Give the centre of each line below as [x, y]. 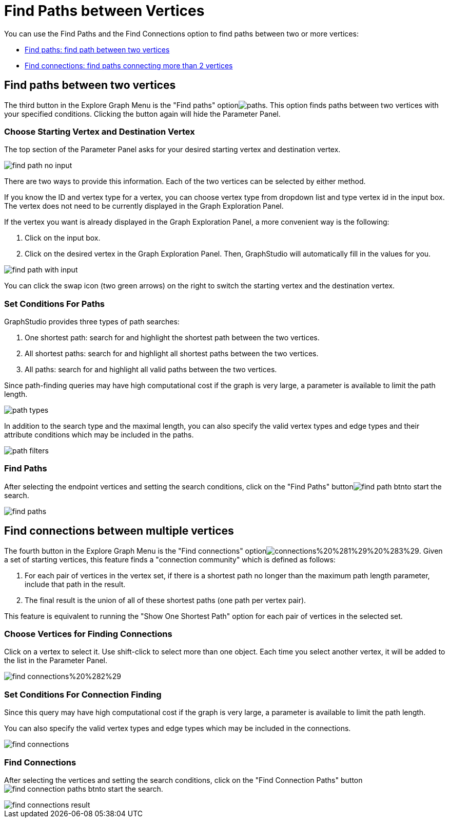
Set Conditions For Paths [55, 304]
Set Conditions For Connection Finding [83, 694]
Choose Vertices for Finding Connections [88, 634]
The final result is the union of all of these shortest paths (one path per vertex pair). [165, 600]
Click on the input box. [63, 238]
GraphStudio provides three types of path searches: [92, 322]
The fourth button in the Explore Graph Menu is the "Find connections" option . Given [223, 551]
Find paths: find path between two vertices [97, 49]
